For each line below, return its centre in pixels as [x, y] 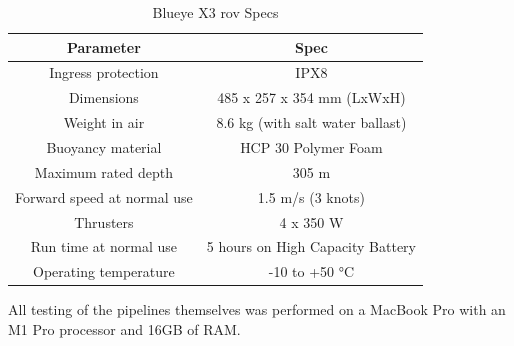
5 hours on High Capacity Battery [311, 246]
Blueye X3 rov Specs [215, 12]
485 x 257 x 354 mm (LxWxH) [311, 97]
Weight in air [104, 122]
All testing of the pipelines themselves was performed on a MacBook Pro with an [257, 309]
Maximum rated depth [103, 171]
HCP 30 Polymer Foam [311, 146]
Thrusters [104, 221]
